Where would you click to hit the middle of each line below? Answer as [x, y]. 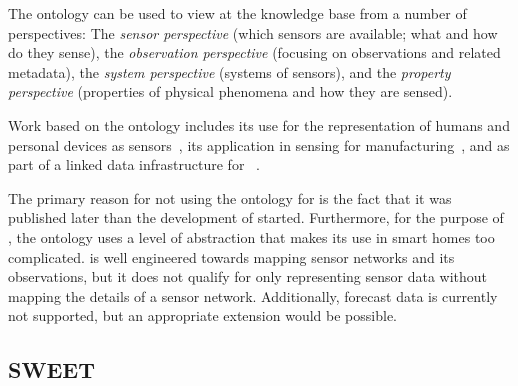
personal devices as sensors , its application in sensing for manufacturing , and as [259, 144]
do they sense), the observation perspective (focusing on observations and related [254, 52]
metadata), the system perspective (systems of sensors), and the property [229, 71]
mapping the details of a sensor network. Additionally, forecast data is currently [253, 295]
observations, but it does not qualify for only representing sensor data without [248, 276]
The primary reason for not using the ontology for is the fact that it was [230, 197]
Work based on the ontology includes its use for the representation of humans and [259, 124]
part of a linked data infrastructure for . [134, 164]
